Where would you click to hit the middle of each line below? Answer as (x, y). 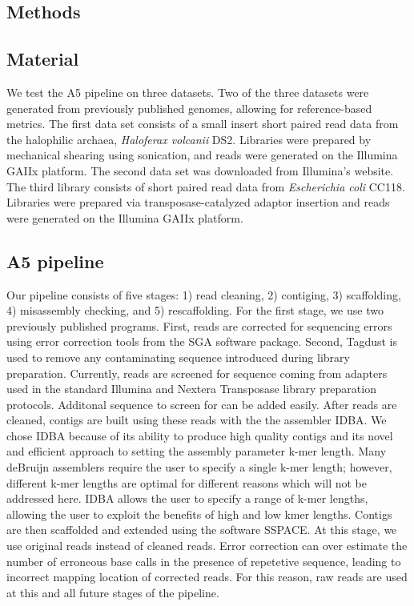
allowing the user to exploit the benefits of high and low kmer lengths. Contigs (199, 514)
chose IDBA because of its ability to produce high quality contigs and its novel (200, 435)
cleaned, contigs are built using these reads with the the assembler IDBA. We (197, 420)
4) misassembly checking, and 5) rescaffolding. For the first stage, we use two (195, 310)
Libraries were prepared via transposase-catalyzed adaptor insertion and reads (198, 202)
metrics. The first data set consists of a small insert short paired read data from (203, 124)
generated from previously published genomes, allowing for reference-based (189, 108)
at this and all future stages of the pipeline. (113, 592)
